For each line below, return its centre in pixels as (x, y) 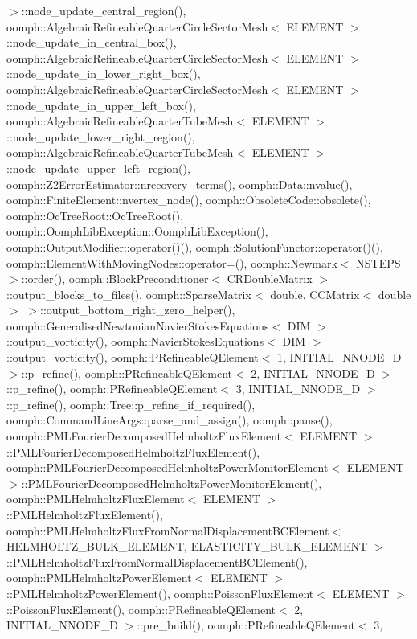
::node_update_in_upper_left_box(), (101, 105)
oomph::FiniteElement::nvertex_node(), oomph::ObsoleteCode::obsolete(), (189, 200)
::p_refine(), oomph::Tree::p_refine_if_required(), (131, 404)
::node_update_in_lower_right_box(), (104, 74)
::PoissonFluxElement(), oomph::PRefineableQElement (141, 609)
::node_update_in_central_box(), (92, 42)
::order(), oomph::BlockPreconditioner (115, 279)
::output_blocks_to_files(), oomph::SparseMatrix (129, 294)
